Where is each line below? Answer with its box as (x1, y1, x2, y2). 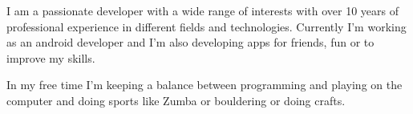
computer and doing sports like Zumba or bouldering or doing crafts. (6, 92, 346, 108)
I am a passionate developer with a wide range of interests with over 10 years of (6, 2, 399, 18)
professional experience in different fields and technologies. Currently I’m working (6, 18, 407, 35)
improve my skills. (6, 49, 95, 66)
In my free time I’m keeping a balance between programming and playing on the (6, 76, 403, 93)
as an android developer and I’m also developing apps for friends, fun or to (6, 34, 375, 51)
